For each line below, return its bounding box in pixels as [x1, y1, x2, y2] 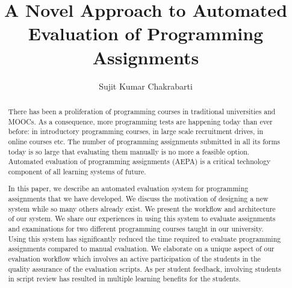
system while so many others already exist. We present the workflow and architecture [8, 203, 276, 213]
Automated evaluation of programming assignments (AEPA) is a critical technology [8, 156, 271, 167]
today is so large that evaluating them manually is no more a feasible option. [8, 146, 250, 156]
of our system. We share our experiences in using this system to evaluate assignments [8, 213, 276, 224]
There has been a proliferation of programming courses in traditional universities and [8, 106, 276, 116]
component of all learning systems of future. [8, 166, 146, 176]
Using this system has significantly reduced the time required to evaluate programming [8, 233, 281, 244]
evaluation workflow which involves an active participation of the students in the [8, 253, 261, 263]
